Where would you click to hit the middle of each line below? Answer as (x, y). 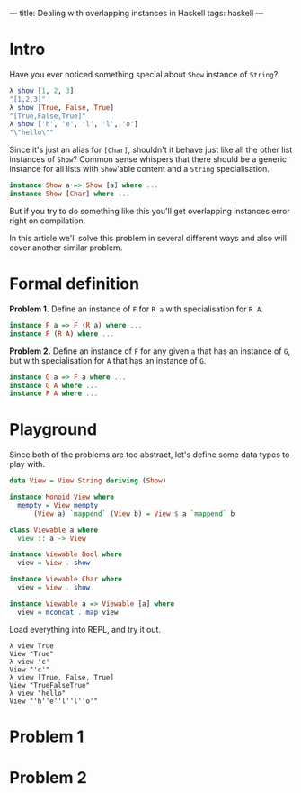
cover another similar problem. (66, 248)
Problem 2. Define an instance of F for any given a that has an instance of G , (150, 351)
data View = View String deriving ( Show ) (88, 481)
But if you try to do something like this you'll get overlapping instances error (150, 211)
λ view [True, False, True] (62, 677)
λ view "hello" (38, 693)
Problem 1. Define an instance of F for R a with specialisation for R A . (136, 309)
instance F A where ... (54, 394)
